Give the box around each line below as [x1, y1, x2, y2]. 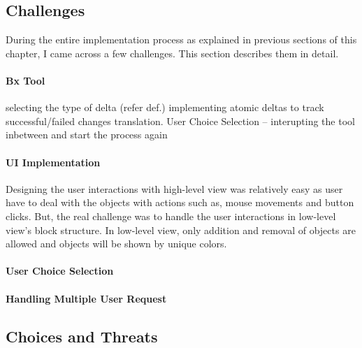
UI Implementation [6, 154, 101, 169]
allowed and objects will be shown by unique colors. [6, 236, 227, 251]
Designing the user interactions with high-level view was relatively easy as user [6, 181, 343, 196]
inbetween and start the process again [6, 127, 168, 142]
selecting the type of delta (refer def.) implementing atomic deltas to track [6, 100, 324, 115]
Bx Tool [6, 73, 45, 87]
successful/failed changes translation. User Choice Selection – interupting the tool [6, 113, 355, 128]
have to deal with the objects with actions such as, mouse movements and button [6, 195, 354, 210]
